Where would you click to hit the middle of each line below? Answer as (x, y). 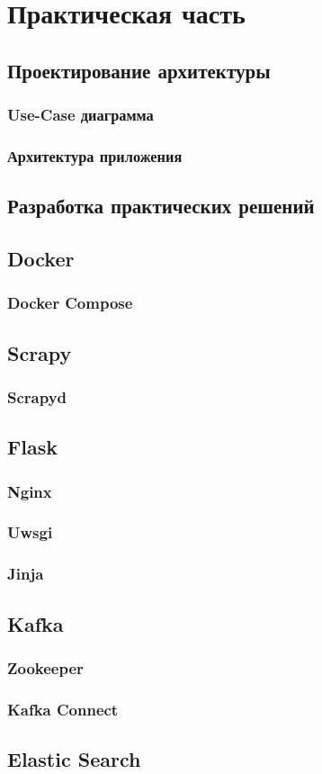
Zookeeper (45, 667)
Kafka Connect (63, 709)
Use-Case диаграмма (80, 115)
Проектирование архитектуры (139, 70)
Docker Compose (70, 303)
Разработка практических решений (161, 206)
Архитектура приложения (95, 155)
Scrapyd (37, 396)
